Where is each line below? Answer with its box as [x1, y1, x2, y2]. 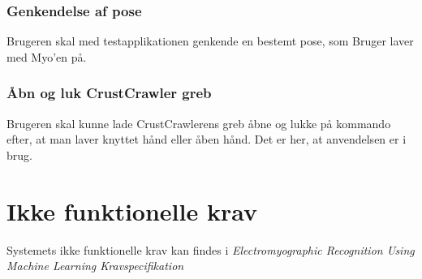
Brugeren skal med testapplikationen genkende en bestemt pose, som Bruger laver [6, 32, 414, 49]
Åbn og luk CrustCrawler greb [6, 83, 212, 103]
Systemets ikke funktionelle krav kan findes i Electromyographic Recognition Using [6, 241, 415, 258]
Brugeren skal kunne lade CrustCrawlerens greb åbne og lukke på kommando [6, 114, 391, 131]
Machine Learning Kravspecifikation [6, 257, 184, 274]
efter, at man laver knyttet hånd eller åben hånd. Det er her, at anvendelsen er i [6, 131, 407, 148]
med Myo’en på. [6, 48, 87, 65]
